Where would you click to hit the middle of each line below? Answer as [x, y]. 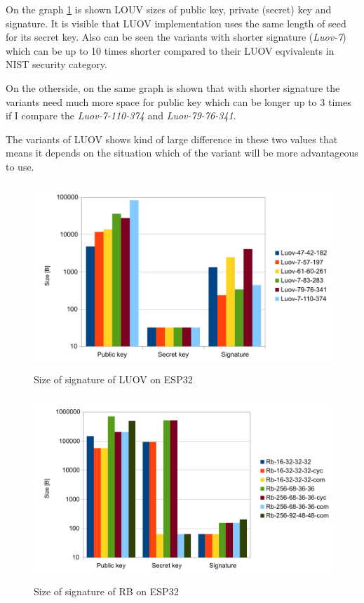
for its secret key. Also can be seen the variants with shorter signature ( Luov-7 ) [176, 37]
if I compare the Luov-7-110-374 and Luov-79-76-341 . [121, 115]
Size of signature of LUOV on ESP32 [113, 379]
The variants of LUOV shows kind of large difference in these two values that [172, 139]
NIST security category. [56, 64]
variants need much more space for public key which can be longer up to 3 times [178, 101]
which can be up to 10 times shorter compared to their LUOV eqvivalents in [170, 50]
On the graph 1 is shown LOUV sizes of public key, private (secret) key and [169, 9]
